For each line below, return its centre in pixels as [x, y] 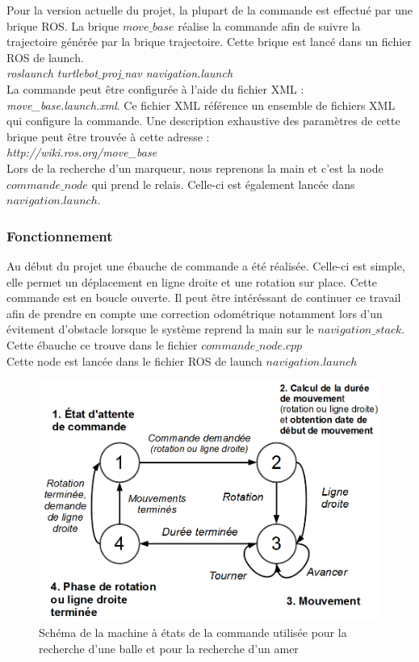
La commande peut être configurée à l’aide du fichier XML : [155, 88]
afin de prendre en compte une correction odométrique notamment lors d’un [195, 313]
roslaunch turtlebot [52, 73]
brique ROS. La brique [63, 25]
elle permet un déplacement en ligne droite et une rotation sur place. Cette [192, 281]
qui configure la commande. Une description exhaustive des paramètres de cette [203, 121]
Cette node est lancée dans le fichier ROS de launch [134, 360]
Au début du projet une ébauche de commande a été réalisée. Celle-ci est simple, [206, 265]
